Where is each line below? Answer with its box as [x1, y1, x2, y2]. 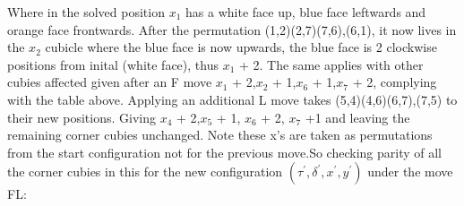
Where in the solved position [7, 3, 165, 21]
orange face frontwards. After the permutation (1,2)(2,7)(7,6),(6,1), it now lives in [7, 20, 457, 39]
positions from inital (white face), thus [7, 55, 219, 73]
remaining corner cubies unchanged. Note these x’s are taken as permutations [7, 125, 433, 144]
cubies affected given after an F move [7, 73, 212, 91]
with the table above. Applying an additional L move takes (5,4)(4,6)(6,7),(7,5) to [7, 90, 458, 108]
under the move [367, 162, 453, 181]
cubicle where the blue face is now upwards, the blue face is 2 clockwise [45, 38, 437, 56]
